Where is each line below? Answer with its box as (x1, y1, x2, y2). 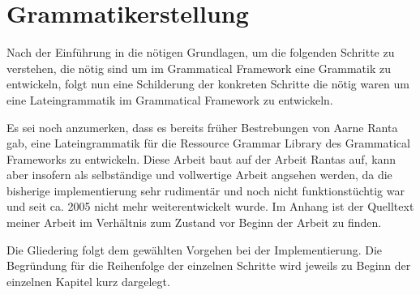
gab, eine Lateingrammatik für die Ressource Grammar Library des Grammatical (6, 135, 410, 152)
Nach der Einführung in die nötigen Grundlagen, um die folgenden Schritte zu (6, 44, 395, 61)
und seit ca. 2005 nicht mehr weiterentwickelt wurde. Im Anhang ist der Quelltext (6, 198, 414, 215)
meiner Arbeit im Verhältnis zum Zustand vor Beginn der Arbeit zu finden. (6, 214, 382, 231)
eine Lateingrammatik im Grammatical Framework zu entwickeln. (6, 91, 333, 108)
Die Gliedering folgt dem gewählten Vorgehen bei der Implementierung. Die (6, 241, 383, 258)
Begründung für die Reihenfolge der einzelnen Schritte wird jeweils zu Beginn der (6, 257, 411, 274)
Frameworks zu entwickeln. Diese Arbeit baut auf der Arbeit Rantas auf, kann (6, 150, 396, 167)
